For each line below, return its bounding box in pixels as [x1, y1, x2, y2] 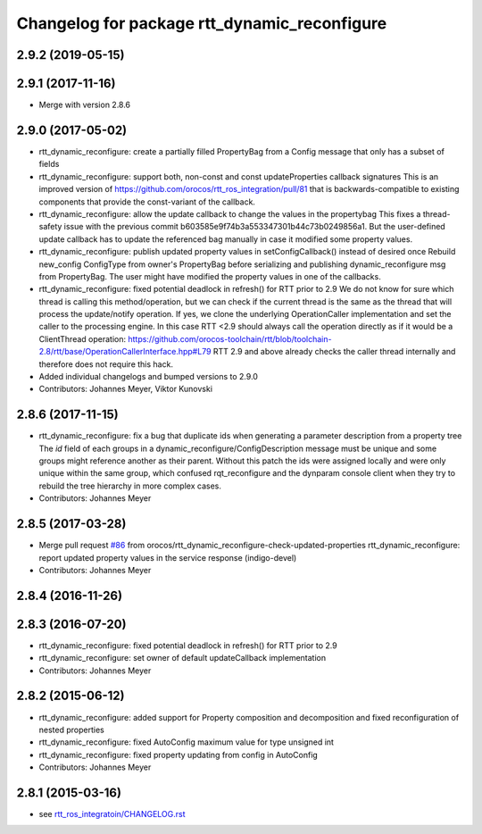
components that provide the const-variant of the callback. [38, 196, 256, 207]
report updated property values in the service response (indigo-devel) [38, 552, 297, 563]
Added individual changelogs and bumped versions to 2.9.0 [38, 371, 259, 382]
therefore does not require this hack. [38, 358, 174, 370]
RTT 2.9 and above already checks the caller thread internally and [212, 346, 456, 357]
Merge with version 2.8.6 [38, 99, 131, 111]
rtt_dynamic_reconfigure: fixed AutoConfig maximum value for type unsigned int [38, 737, 335, 747]
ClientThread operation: [38, 333, 127, 344]
